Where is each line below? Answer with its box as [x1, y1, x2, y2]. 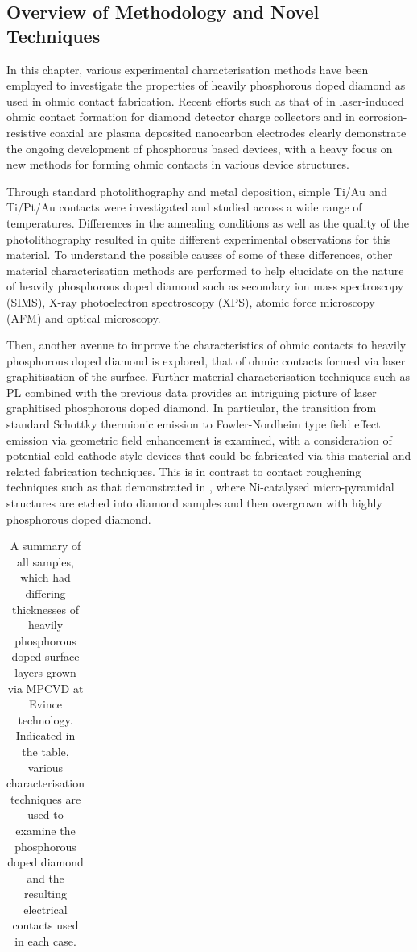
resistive [6, 123, 47, 140]
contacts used [12, 917, 79, 933]
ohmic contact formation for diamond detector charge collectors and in [6, 108, 355, 125]
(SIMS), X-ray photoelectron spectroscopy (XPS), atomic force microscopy [6, 293, 375, 310]
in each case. [14, 933, 76, 950]
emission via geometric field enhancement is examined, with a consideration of [6, 431, 392, 448]
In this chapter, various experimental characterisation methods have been [6, 61, 369, 77]
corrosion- [358, 108, 407, 125]
